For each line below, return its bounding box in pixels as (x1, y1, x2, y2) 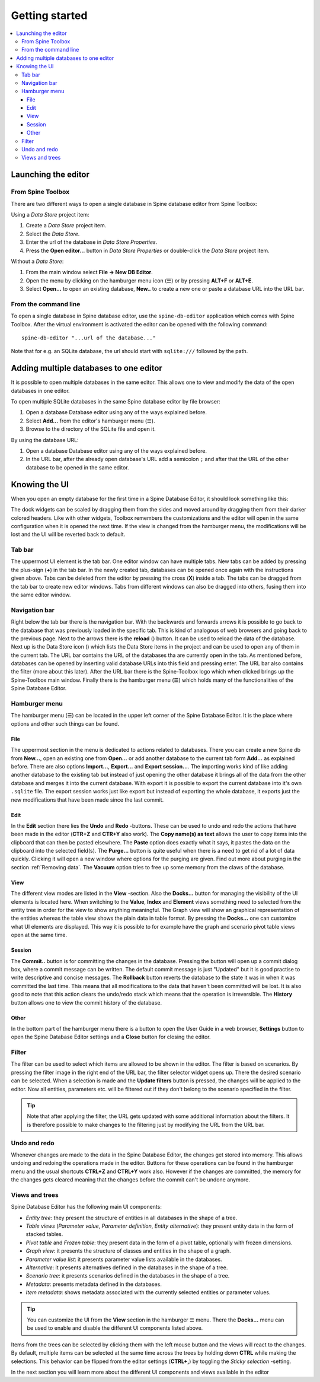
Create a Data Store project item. (25, 222, 107, 229)
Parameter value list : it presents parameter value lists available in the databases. (25, 1256, 222, 1263)
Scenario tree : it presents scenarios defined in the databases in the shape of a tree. (25, 1272, 230, 1279)
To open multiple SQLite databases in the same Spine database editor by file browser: (11, 398, 220, 405)
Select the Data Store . (25, 230, 80, 237)
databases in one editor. (11, 387, 71, 394)
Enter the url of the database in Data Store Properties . (25, 239, 158, 246)
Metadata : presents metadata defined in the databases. (25, 1281, 162, 1288)
